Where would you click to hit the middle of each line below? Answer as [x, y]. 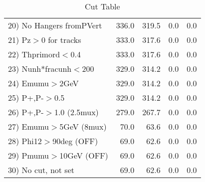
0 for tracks [61, 40]
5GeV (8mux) [83, 126]
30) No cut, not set [41, 170]
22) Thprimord [34, 54]
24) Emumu [29, 83]
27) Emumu [29, 126]
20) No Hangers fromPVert [55, 25]
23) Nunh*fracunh [40, 69]
